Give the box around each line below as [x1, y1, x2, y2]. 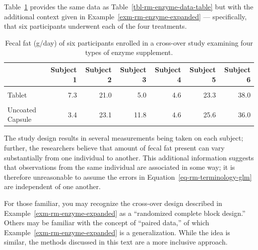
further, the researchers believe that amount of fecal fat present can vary [4, 143, 225, 153]
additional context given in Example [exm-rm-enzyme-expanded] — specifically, [4, 11, 247, 21]
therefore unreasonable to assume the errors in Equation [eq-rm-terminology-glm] [4, 171, 252, 182]
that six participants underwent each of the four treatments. [4, 21, 187, 31]
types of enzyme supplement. [85, 47, 173, 57]
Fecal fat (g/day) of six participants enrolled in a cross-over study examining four [5, 37, 253, 48]
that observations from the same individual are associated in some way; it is [4, 162, 235, 172]
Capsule [7, 114, 32, 124]
